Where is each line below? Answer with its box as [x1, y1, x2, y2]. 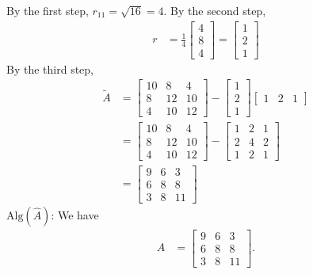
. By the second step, [163, 2, 266, 18]
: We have [51, 206, 99, 223]
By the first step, [6, 2, 89, 18]
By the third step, [6, 60, 94, 77]
